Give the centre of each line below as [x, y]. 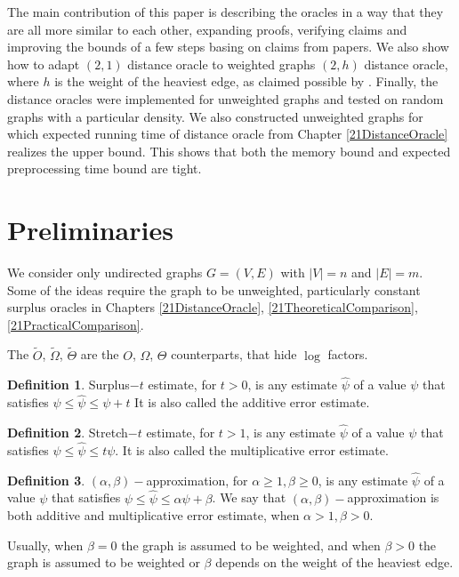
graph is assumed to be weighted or [104, 562]
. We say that [249, 497]
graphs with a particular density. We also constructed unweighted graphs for [215, 116]
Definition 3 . [46, 480]
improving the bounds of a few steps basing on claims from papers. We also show [228, 47]
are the [100, 354]
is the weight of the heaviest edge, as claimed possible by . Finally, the [246, 81]
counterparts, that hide [234, 354]
